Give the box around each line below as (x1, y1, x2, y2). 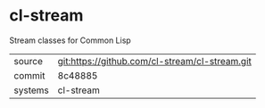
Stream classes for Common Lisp (9, 35, 131, 46)
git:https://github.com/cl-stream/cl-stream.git (57, 54, 253, 67)
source (13, 54, 43, 67)
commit (13, 69, 46, 81)
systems (13, 84, 49, 96)
